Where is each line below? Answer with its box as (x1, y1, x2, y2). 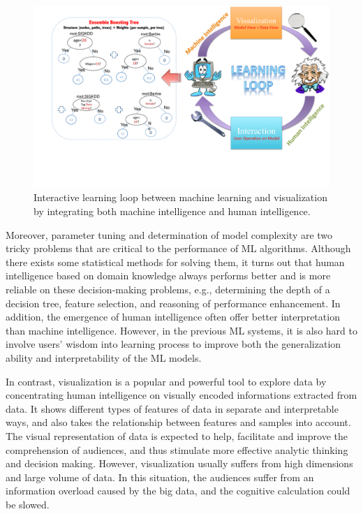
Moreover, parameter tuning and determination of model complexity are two (6, 227, 333, 242)
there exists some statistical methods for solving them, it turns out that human (6, 254, 345, 269)
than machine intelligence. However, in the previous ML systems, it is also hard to (6, 323, 357, 337)
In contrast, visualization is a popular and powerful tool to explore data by (6, 374, 327, 388)
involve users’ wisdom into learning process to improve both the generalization (6, 337, 341, 351)
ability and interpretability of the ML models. (6, 350, 202, 365)
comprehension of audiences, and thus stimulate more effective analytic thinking (6, 442, 348, 457)
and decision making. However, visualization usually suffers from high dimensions (6, 456, 353, 471)
